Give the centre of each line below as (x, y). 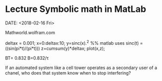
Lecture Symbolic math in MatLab (76, 9)
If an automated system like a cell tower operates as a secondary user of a (81, 68)
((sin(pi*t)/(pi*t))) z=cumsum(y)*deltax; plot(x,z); (55, 48)
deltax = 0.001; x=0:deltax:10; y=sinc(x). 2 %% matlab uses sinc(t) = (74, 42)
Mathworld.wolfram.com (30, 32)
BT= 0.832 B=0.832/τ (27, 58)
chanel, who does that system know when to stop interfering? (68, 73)
